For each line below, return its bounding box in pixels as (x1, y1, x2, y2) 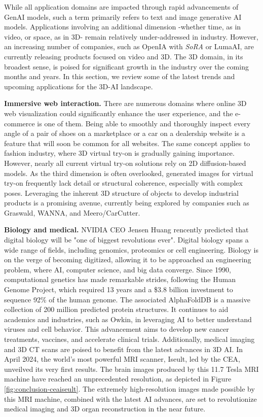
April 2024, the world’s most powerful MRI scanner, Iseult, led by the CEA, (4, 354, 240, 364)
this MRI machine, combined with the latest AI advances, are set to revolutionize (4, 393, 257, 404)
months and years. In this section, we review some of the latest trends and (4, 71, 235, 82)
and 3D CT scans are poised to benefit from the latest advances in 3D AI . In (4, 343, 243, 354)
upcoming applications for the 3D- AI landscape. (4, 81, 153, 91)
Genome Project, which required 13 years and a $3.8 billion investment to (4, 284, 233, 295)
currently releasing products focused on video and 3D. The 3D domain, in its (4, 51, 243, 61)
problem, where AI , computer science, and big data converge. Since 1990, (4, 264, 231, 274)
